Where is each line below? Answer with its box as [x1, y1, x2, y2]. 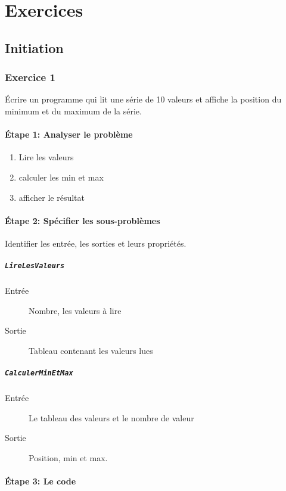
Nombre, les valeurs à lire [29, 304, 122, 316]
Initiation [5, 38, 64, 57]
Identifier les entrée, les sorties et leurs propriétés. [5, 237, 186, 249]
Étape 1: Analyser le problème [5, 128, 133, 141]
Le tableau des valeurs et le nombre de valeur [29, 411, 194, 424]
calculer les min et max [18, 170, 104, 183]
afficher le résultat [18, 191, 85, 203]
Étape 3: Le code [5, 475, 76, 487]
